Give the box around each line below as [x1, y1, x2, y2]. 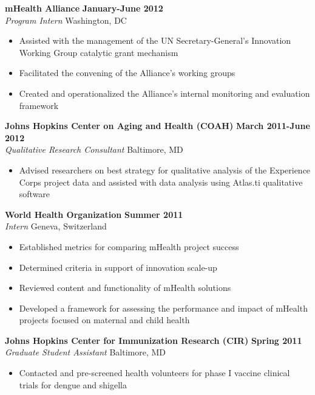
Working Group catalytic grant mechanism [19, 46, 178, 58]
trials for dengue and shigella [19, 378, 127, 391]
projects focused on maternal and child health [19, 313, 190, 326]
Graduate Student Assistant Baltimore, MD [5, 346, 166, 358]
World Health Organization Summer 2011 [5, 208, 183, 220]
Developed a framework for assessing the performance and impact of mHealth [19, 301, 308, 314]
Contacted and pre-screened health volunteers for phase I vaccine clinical [19, 366, 290, 379]
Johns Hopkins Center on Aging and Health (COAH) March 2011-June [5, 119, 310, 132]
